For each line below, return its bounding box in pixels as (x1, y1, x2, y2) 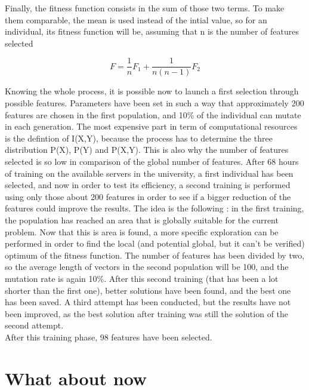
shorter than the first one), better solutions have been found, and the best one (5, 284, 291, 296)
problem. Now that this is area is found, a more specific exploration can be (5, 225, 279, 238)
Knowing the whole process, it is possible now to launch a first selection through (5, 85, 299, 97)
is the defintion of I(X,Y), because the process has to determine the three (5, 131, 273, 144)
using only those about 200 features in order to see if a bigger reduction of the (5, 190, 291, 202)
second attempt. (5, 319, 64, 331)
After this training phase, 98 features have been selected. (5, 330, 212, 343)
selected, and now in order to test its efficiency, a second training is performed (5, 179, 291, 191)
